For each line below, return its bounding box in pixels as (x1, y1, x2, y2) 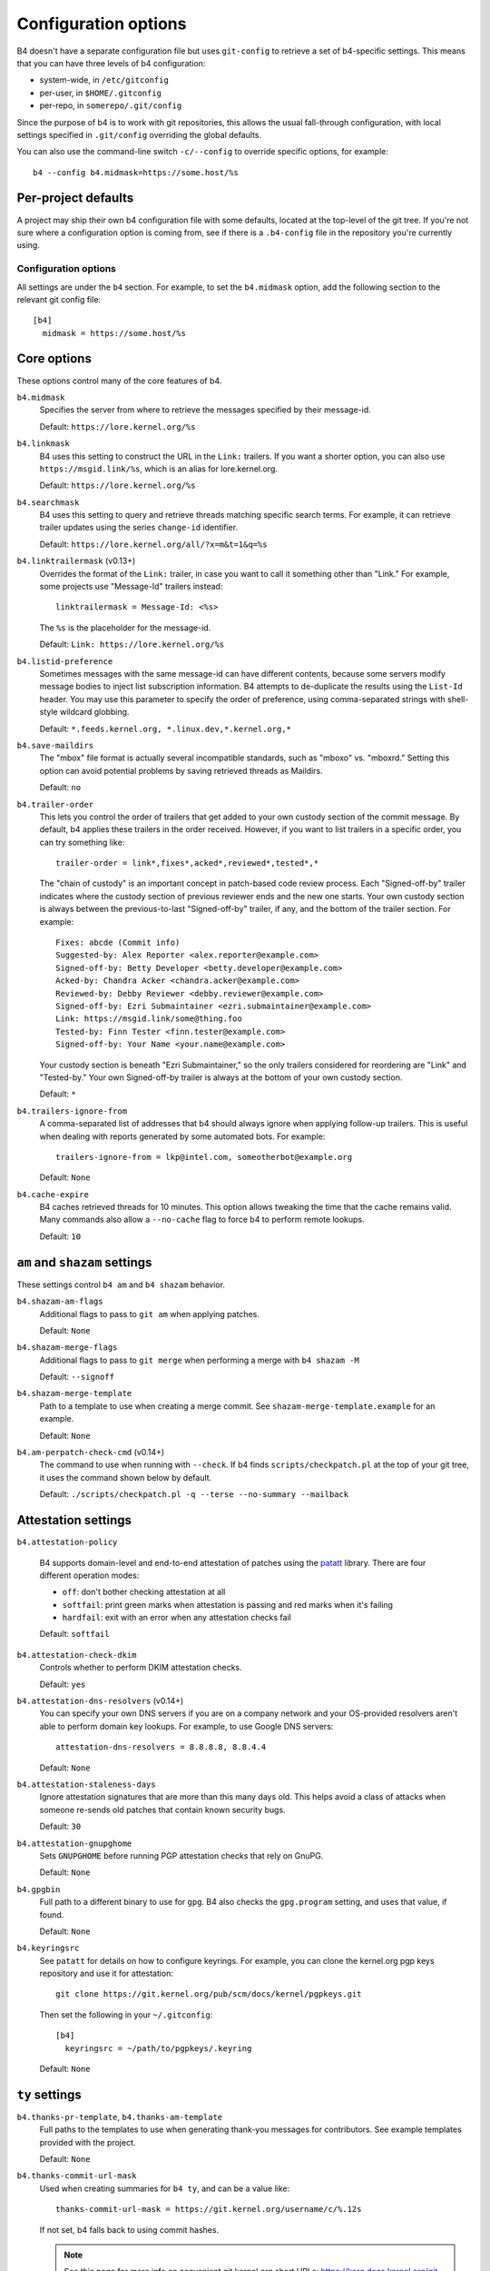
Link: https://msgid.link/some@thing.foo (55, 1014, 242, 1024)
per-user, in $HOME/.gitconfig (39, 87, 162, 98)
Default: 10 (39, 1231, 82, 1242)
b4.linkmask (16, 439, 70, 449)
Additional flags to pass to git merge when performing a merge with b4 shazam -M (39, 1354, 360, 1365)
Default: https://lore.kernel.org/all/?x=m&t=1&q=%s (39, 539, 268, 550)
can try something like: (39, 837, 125, 848)
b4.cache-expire (16, 1189, 90, 1199)
